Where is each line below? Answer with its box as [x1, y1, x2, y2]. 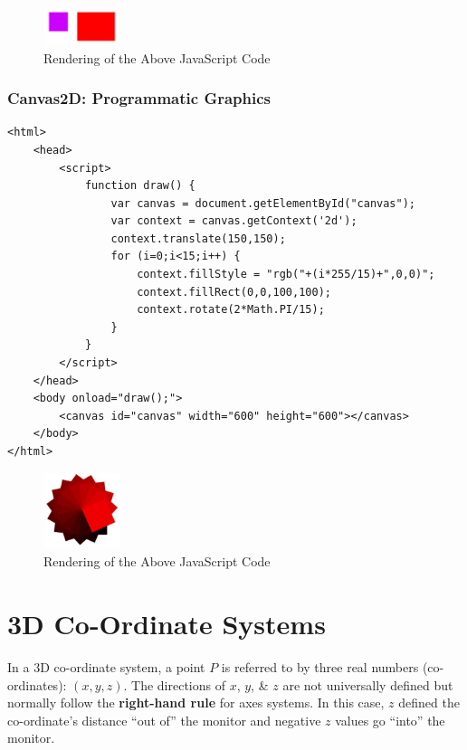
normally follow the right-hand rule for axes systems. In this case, [7, 693, 385, 712]
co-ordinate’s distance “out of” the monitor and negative [7, 710, 321, 729]
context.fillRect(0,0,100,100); [137, 285, 331, 299]
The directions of [131, 675, 225, 694]
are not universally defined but [282, 675, 453, 694]
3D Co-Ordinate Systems [7, 605, 326, 642]
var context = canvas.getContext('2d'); [110, 214, 357, 228]
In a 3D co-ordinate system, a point [7, 658, 205, 676]
